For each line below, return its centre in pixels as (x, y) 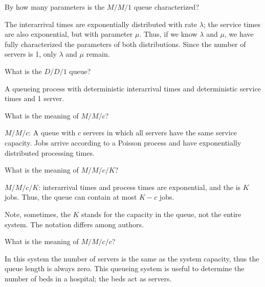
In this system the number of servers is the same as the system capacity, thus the (132, 258)
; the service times (232, 24)
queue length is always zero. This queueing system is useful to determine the (125, 268)
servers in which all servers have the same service (160, 133)
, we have (239, 34)
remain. (98, 54)
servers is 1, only (31, 54)
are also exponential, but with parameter (69, 34)
